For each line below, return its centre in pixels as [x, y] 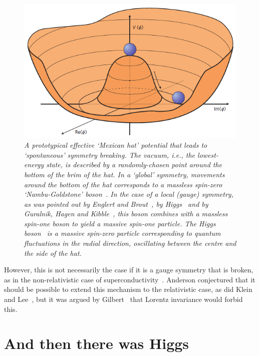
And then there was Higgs [97, 343]
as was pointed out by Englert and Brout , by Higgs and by [116, 204]
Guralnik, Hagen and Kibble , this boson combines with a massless [126, 214]
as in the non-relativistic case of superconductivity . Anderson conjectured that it [130, 279]
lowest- [208, 154]
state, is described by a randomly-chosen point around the [134, 164]
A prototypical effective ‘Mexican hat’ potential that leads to [116, 145]
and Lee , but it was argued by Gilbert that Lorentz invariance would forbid [123, 299]
